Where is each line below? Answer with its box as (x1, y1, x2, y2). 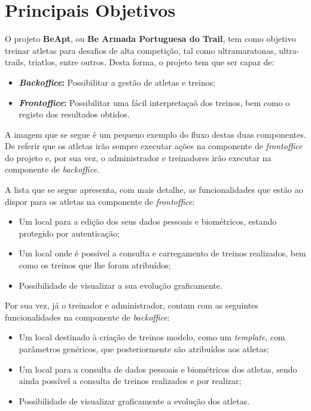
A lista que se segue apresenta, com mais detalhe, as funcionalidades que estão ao (5, 183, 303, 196)
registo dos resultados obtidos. (19, 108, 130, 120)
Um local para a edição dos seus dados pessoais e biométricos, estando (19, 215, 277, 228)
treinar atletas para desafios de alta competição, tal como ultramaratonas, (5, 44, 276, 56)
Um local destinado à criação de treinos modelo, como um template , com (19, 331, 285, 343)
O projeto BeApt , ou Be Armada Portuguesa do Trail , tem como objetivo (5, 32, 296, 45)
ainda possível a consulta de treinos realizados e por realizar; (19, 374, 242, 387)
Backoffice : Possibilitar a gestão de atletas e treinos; (19, 75, 216, 88)
